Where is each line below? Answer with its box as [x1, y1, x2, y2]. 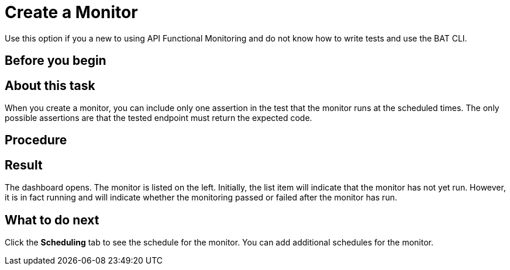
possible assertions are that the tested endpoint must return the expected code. [5, 113, 312, 123]
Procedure [5, 133, 67, 148]
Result [5, 157, 43, 172]
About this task [5, 78, 95, 93]
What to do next [5, 212, 99, 227]
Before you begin [5, 53, 106, 68]
